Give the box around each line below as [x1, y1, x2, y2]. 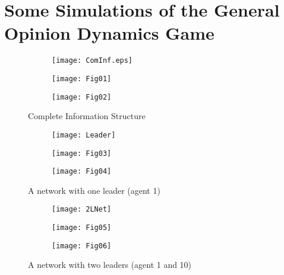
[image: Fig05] [52, 223, 112, 232]
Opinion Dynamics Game [4, 21, 214, 45]
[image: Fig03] [52, 149, 112, 158]
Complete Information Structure [28, 110, 146, 122]
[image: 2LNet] [52, 205, 112, 214]
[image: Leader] [52, 130, 116, 139]
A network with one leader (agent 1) [28, 184, 160, 196]
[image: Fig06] [52, 241, 112, 250]
